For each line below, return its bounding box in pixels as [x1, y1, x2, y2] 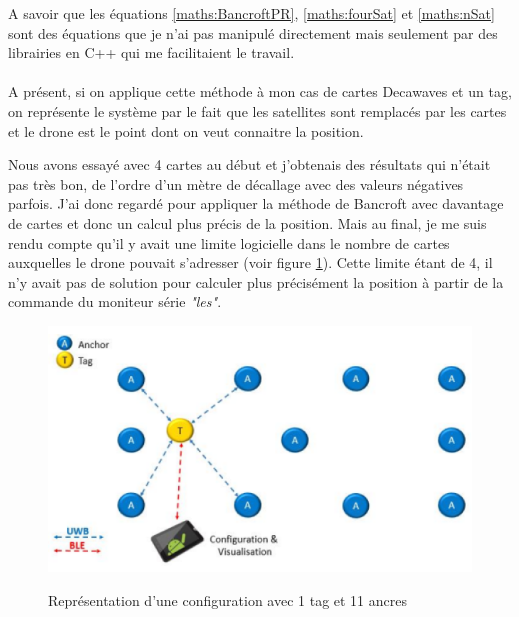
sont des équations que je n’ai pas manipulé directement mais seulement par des [8, 22, 498, 43]
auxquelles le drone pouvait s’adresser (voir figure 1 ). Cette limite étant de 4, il [8, 252, 493, 273]
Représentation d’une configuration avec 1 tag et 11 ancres [48, 589, 408, 610]
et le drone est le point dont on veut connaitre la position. [8, 120, 364, 141]
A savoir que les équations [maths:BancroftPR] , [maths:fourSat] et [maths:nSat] [8, 3, 495, 23]
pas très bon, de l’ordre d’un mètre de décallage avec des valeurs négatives [8, 173, 464, 194]
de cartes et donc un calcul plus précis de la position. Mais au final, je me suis [8, 212, 487, 233]
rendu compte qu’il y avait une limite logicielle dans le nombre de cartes [8, 232, 450, 253]
